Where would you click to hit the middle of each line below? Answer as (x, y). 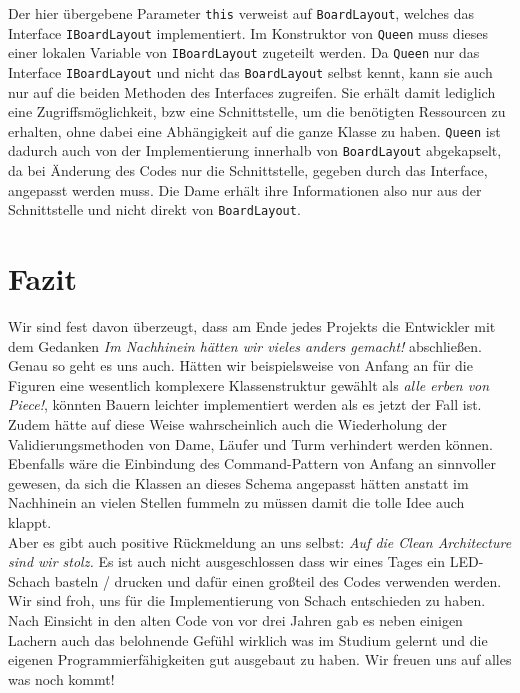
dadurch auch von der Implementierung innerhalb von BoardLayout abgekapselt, (255, 150)
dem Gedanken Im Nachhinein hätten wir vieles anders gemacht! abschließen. (245, 345)
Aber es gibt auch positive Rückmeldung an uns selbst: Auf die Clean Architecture (260, 541)
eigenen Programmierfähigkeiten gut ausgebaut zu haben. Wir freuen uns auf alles (260, 659)
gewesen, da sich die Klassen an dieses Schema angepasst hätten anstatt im (238, 482)
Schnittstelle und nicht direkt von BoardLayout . (154, 209)
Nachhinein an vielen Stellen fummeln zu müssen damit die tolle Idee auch (236, 502)
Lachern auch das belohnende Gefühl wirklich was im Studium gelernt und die (248, 639)
